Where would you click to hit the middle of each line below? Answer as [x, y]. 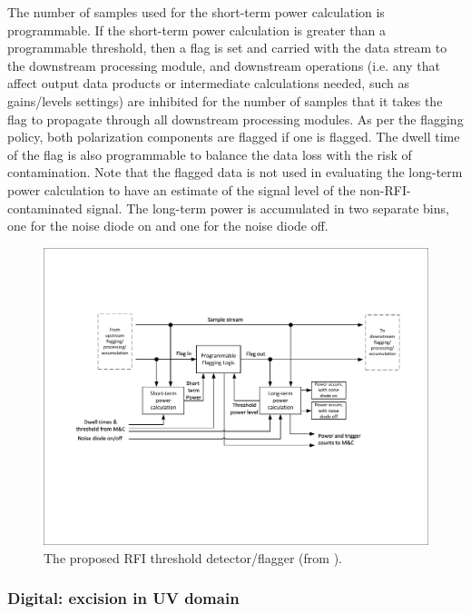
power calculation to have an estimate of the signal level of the [182, 189]
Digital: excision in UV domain [123, 598]
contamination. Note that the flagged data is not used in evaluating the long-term [235, 172]
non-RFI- [385, 189]
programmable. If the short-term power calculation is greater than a [196, 30]
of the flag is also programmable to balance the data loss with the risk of [210, 154]
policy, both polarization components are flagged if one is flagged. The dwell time [234, 137]
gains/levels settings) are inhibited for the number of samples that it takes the [225, 100]
